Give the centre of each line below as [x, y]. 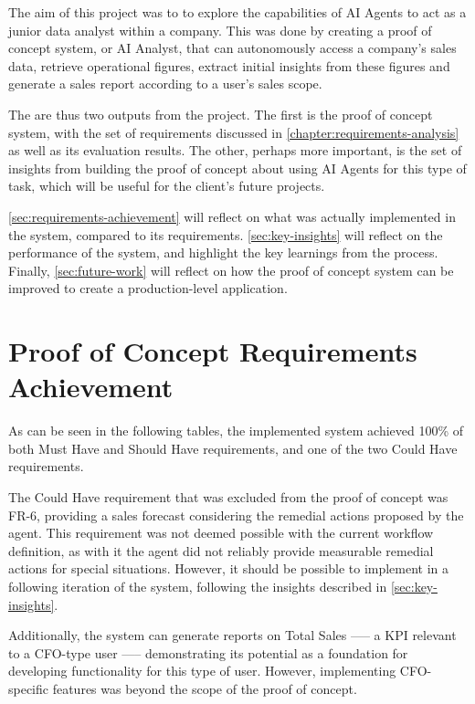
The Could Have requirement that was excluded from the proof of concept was [228, 497]
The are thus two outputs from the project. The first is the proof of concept [221, 114]
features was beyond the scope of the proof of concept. [205, 688]
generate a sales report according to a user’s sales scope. [165, 84]
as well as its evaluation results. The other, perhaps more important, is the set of [235, 150]
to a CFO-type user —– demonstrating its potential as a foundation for [208, 652]
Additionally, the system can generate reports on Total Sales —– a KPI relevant [232, 635]
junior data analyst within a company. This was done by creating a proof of [220, 30]
